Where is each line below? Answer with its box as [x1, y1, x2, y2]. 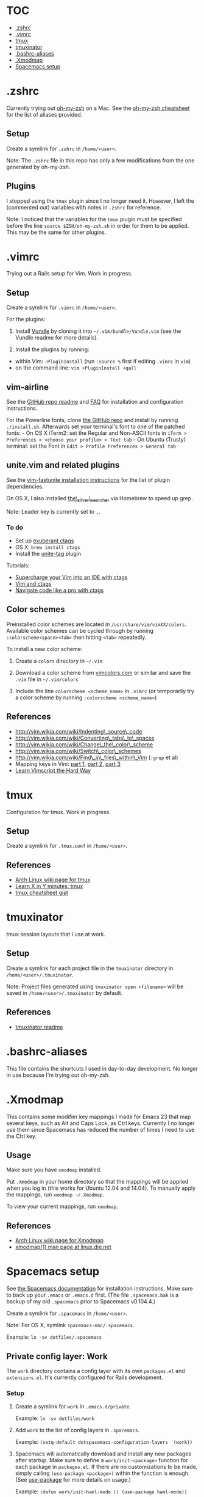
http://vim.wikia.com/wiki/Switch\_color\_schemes [15, 747, 141, 754]
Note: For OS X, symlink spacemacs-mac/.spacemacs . [6, 1322, 135, 1329]
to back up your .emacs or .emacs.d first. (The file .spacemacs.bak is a [6, 1291, 179, 1298]
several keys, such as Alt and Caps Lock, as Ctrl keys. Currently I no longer [6, 1119, 195, 1127]
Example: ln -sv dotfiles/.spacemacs [6, 1333, 102, 1341]
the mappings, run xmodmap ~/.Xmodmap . [6, 1191, 105, 1198]
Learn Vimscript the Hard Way [15, 767, 91, 774]
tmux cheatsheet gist [15, 889, 68, 897]
